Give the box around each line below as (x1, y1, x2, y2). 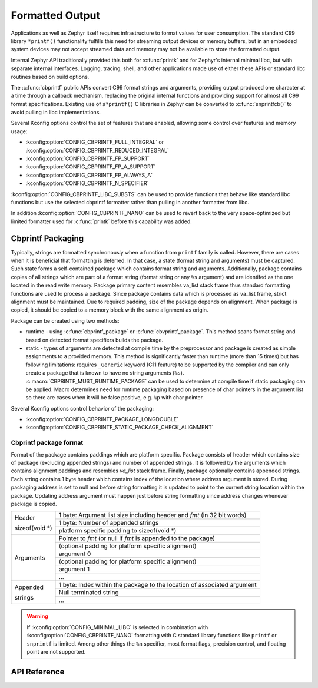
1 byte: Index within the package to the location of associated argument (59, 581, 257, 589)
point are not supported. (26, 648, 86, 655)
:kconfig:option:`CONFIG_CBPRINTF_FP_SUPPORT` (25, 155, 150, 162)
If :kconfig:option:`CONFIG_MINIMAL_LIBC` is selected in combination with (26, 623, 208, 630)
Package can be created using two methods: (11, 317, 120, 324)
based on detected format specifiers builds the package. (25, 336, 164, 343)
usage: (11, 127, 28, 135)
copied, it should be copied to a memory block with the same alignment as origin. (11, 306, 208, 313)
